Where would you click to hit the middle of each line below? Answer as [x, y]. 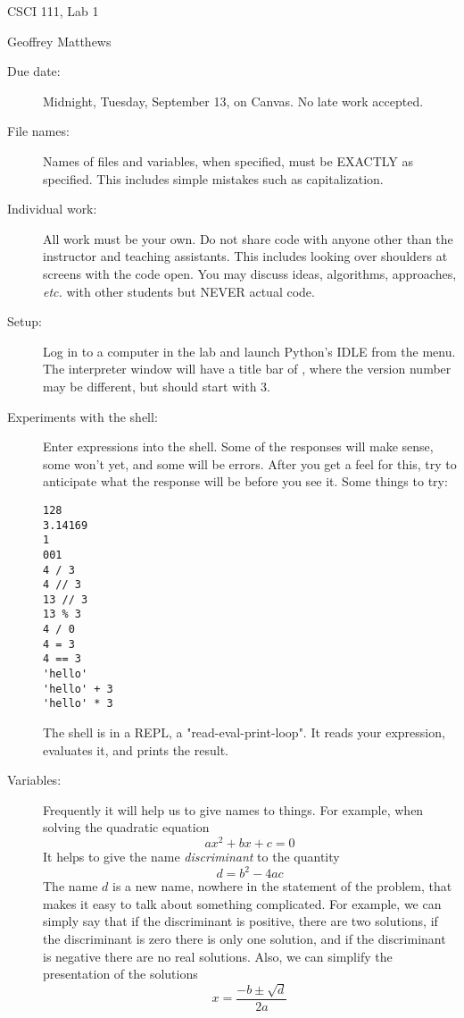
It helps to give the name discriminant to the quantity [191, 857]
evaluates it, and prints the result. [136, 749]
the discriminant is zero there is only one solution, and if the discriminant [244, 938]
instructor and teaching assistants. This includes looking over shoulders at [245, 256]
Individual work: [52, 209]
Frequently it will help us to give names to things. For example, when [233, 809]
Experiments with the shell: [83, 416]
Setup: [25, 321]
